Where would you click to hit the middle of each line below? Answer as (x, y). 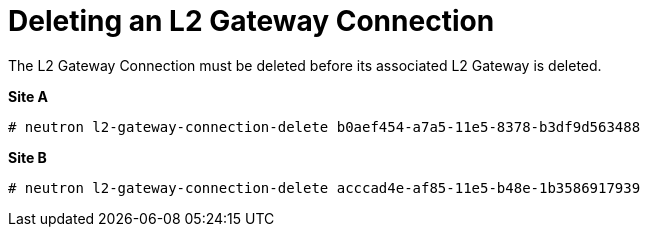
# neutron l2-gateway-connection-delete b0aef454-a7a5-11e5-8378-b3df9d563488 (324, 126)
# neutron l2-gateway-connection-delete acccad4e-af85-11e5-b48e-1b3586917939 (324, 187)
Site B (27, 157)
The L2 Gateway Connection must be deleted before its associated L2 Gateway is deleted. (305, 65)
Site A (28, 96)
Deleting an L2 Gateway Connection (251, 21)
